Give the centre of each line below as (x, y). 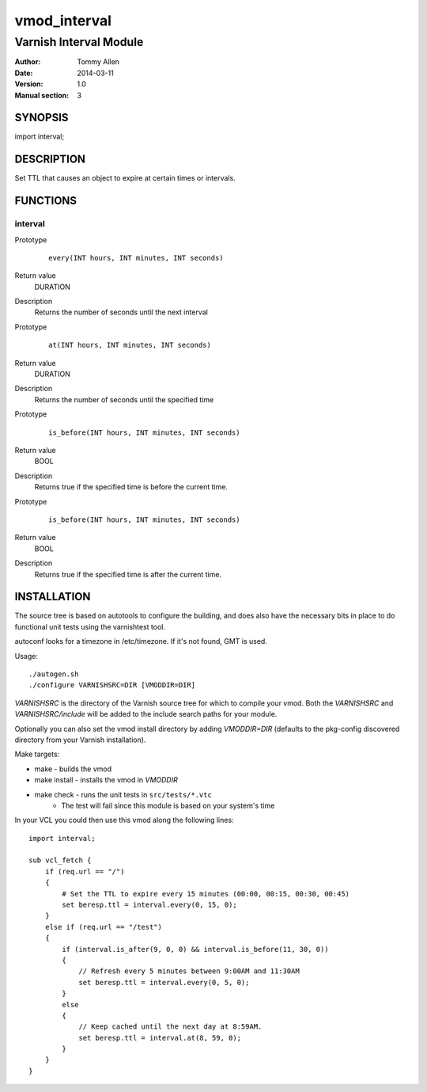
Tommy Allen (98, 62)
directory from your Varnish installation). (80, 740)
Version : (29, 84)
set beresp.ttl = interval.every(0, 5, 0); (164, 982)
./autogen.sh (54, 674)
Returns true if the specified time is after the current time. (128, 574)
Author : (28, 62)
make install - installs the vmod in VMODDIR (106, 780)
